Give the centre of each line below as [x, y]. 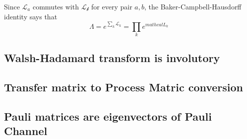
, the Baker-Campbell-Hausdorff [193, 6]
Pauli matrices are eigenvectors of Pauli [108, 116]
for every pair [112, 6]
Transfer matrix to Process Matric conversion [124, 87]
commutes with [56, 6]
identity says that [31, 16]
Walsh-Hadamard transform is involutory [112, 58]
